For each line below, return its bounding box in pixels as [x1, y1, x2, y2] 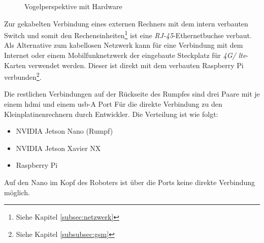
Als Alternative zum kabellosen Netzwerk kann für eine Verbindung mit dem [4, 40, 243, 50]
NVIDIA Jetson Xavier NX [16, 142, 101, 153]
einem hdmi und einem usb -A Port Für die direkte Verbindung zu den [4, 99, 222, 109]
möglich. [4, 187, 30, 197]
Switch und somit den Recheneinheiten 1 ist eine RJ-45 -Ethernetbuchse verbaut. [4, 28, 252, 40]
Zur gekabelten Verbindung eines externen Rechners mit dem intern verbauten [4, 18, 248, 28]
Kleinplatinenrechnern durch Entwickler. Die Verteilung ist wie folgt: [4, 108, 218, 119]
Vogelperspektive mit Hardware [24, 1, 122, 11]
